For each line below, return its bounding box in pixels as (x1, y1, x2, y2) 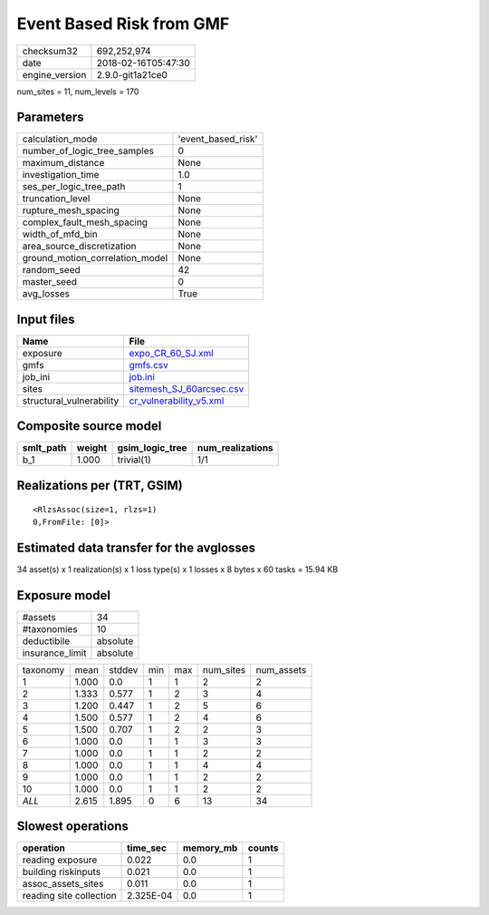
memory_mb (182, 842, 238, 854)
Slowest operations (16, 819, 129, 834)
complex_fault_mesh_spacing (22, 216, 149, 229)
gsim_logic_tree (117, 442, 187, 454)
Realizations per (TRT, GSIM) (16, 477, 183, 493)
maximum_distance (22, 157, 105, 170)
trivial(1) (117, 453, 151, 466)
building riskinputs (22, 866, 101, 879)
